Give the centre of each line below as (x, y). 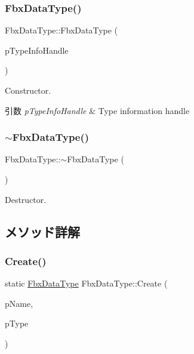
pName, (19, 303)
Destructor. (26, 199)
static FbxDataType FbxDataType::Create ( (86, 283)
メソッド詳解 (42, 231)
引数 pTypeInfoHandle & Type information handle (97, 110)
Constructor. (28, 90)
